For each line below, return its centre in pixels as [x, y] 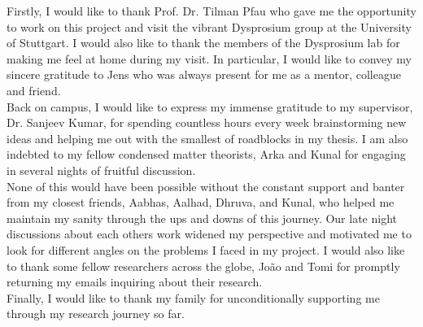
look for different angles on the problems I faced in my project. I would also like [206, 249]
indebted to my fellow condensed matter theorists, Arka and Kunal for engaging [206, 154]
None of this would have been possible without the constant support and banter [206, 186]
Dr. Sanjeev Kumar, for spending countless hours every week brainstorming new [207, 122]
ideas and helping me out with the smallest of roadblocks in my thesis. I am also [207, 138]
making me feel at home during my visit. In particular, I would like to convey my [209, 58]
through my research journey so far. [96, 314]
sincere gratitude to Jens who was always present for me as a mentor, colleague [204, 74]
